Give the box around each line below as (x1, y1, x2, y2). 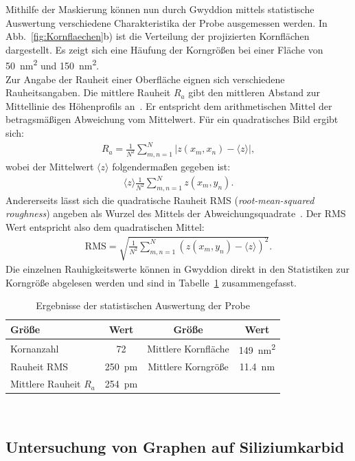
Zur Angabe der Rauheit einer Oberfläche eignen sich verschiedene (5, 71, 285, 86)
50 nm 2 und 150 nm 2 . (5, 56, 100, 73)
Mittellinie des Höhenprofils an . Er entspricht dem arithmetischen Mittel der (5, 98, 332, 113)
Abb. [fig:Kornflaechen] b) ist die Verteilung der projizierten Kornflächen (5, 29, 310, 43)
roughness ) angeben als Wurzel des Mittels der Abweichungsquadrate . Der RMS (5, 206, 346, 221)
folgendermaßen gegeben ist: (112, 159, 231, 173)
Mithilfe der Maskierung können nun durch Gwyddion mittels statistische (5, 2, 314, 16)
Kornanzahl (10, 341, 59, 355)
